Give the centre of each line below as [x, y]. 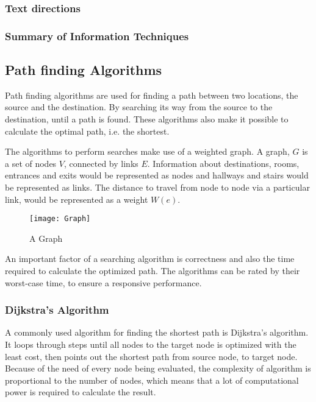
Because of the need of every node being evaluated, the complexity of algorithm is [158, 368]
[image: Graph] [60, 219]
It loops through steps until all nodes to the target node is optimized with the [151, 344]
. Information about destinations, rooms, [223, 163]
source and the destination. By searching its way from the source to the [139, 107]
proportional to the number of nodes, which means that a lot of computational [152, 380]
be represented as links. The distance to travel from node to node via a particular [157, 187]
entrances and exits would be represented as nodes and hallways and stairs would [157, 175]
